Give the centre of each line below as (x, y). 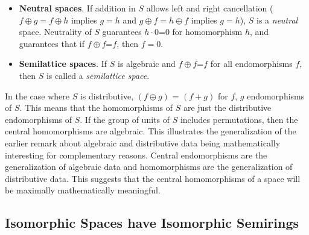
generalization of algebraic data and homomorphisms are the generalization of (149, 167)
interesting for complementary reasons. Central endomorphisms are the (136, 155)
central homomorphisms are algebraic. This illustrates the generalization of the (151, 131)
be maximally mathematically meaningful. (83, 190)
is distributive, (107, 96)
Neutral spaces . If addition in (77, 8)
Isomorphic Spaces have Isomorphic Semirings (152, 223)
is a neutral (277, 20)
